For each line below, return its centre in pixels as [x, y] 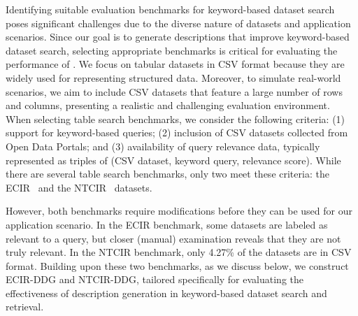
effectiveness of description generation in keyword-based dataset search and [166, 293]
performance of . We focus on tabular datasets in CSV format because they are [175, 64]
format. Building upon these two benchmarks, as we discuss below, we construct [177, 265]
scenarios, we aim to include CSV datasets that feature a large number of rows [174, 91]
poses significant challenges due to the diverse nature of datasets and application [178, 23]
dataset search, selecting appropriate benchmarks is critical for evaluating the [172, 50]
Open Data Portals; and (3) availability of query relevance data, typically [163, 146]
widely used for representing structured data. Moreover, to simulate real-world [173, 77]
